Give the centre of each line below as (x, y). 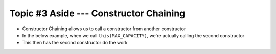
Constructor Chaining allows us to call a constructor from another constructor (104, 29)
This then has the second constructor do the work (75, 43)
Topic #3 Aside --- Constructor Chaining (97, 13)
